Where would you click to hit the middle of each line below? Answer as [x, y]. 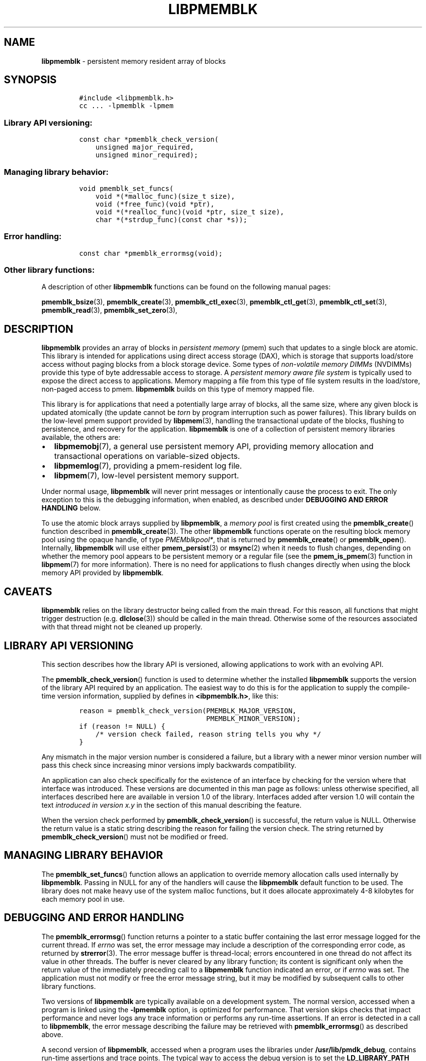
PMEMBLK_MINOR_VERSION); [253, 718]
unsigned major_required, [145, 147]
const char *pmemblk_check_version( [149, 140]
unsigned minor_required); [147, 155]
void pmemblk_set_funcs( [126, 188]
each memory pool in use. [83, 899]
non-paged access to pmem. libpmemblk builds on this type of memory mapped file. [178, 389]
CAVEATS [28, 591]
